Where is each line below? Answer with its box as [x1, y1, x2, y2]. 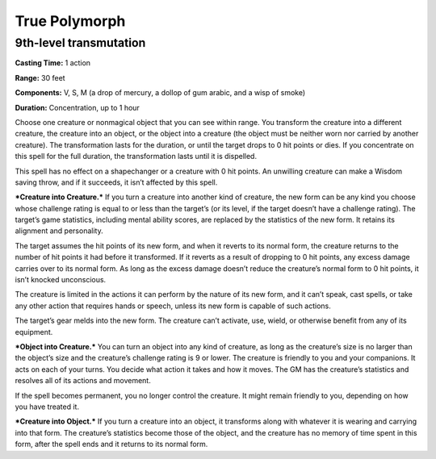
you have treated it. [15, 402, 80, 411]
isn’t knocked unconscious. [15, 275, 107, 285]
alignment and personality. [15, 226, 104, 236]
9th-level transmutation [15, 35, 146, 50]
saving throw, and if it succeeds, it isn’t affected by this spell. [15, 177, 218, 187]
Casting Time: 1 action [15, 58, 91, 68]
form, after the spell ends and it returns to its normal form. [15, 440, 208, 449]
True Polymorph [15, 12, 126, 30]
